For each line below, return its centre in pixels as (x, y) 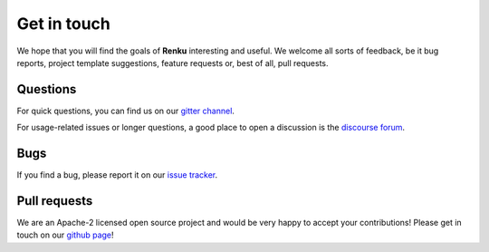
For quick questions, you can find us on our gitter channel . (126, 111)
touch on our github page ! (65, 235)
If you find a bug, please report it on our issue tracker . (117, 175)
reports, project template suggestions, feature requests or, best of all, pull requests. (173, 63)
